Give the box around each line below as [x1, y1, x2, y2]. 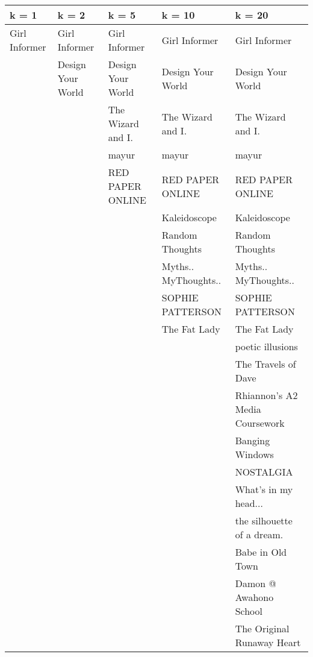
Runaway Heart [235, 635, 301, 649]
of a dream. [235, 527, 284, 541]
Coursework [235, 416, 285, 430]
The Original [235, 621, 290, 635]
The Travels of [235, 357, 296, 371]
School [235, 604, 263, 618]
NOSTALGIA [235, 465, 293, 479]
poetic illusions [235, 339, 298, 353]
